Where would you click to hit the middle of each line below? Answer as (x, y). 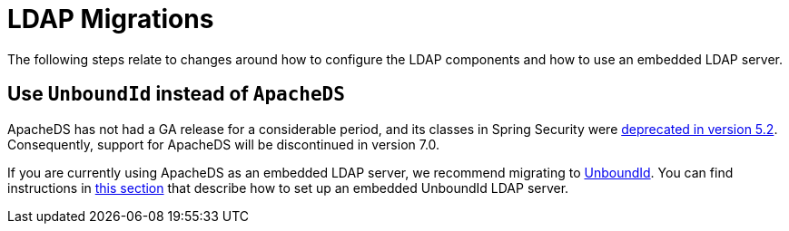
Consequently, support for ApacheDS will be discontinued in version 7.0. (224, 144)
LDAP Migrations (111, 19)
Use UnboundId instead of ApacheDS (176, 94)
